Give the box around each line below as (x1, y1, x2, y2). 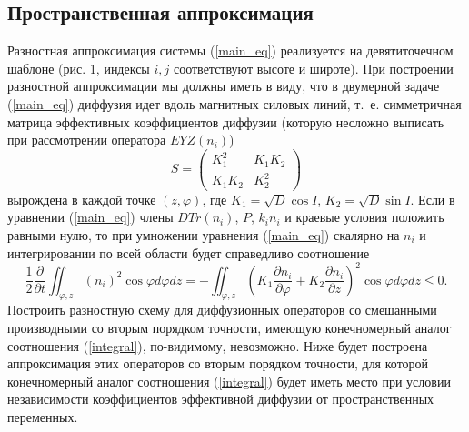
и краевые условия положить (284, 207, 444, 226)
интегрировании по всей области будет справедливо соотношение (7, 243, 370, 262)
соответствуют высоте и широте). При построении (173, 58, 454, 77)
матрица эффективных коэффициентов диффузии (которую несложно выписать (7, 112, 444, 131)
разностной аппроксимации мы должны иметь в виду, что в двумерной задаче (7, 76, 440, 95)
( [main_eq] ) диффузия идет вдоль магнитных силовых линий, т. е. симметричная (7, 94, 462, 113)
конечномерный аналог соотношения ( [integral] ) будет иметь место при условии (7, 371, 451, 390)
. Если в (410, 189, 455, 208)
